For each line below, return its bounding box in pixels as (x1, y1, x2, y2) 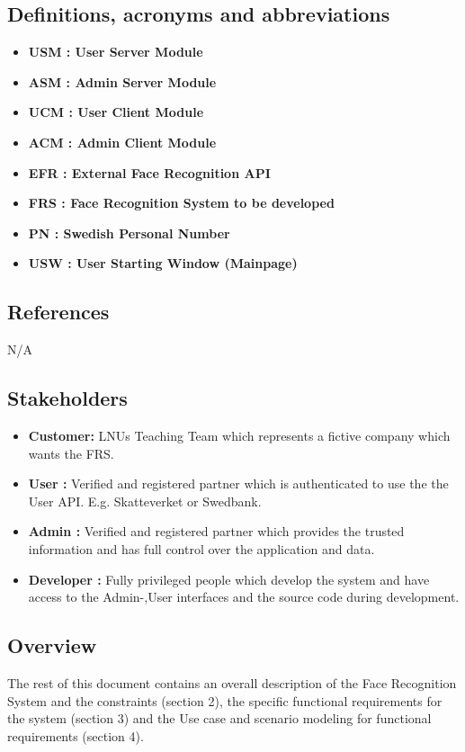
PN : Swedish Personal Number (28, 223, 230, 242)
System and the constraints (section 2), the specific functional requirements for (7, 691, 443, 710)
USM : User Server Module (28, 42, 203, 61)
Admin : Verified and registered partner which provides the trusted (28, 522, 405, 541)
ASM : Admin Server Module (28, 72, 217, 91)
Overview (7, 631, 97, 659)
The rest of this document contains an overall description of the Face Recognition (7, 673, 457, 692)
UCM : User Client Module (28, 103, 204, 121)
